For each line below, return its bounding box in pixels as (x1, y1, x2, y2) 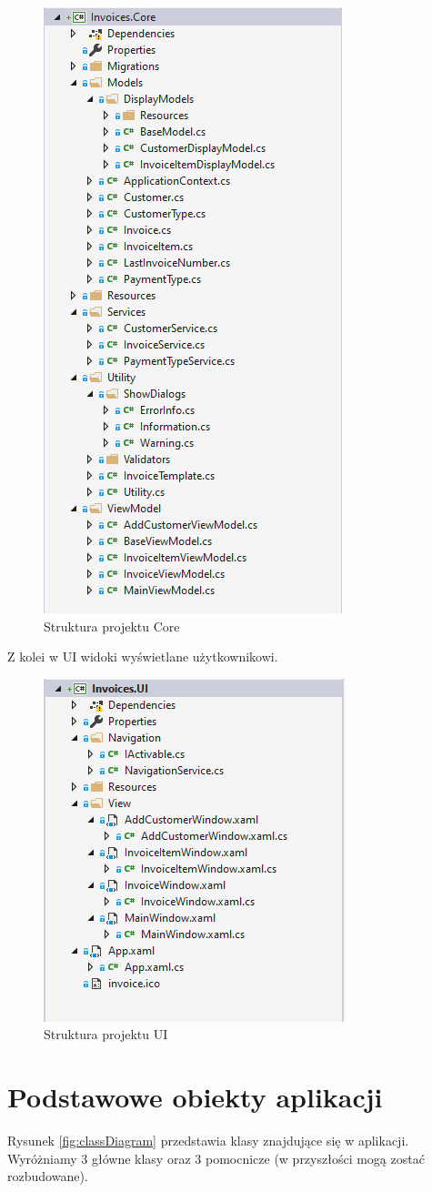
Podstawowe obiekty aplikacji (7, 1078, 383, 1116)
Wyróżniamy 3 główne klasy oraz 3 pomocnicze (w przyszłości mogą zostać (7, 1148, 425, 1167)
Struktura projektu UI (44, 1025, 168, 1044)
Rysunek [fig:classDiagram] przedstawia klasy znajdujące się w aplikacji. (7, 1131, 409, 1150)
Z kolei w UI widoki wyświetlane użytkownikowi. (7, 647, 278, 666)
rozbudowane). (7, 1167, 88, 1186)
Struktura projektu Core (44, 616, 180, 635)
